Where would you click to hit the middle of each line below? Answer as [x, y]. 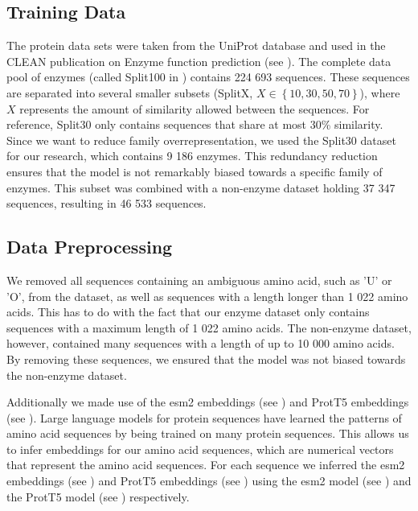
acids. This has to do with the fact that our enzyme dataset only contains [188, 312]
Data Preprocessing [90, 247]
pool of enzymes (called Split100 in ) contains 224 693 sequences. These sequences [208, 77]
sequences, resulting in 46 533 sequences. [107, 203]
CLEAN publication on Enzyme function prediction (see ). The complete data [199, 61]
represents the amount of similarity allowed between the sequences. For [195, 108]
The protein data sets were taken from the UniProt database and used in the [196, 45]
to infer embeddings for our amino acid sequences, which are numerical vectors [200, 449]
